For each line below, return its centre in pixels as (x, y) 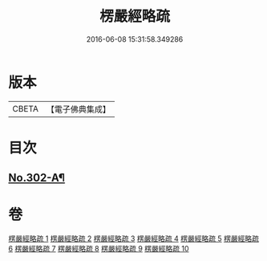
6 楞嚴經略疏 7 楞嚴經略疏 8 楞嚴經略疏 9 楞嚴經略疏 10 (99, 249)
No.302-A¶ (37, 178)
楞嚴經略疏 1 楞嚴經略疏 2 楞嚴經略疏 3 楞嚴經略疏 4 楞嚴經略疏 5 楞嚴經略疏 (133, 239)
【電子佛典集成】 (78, 109)
